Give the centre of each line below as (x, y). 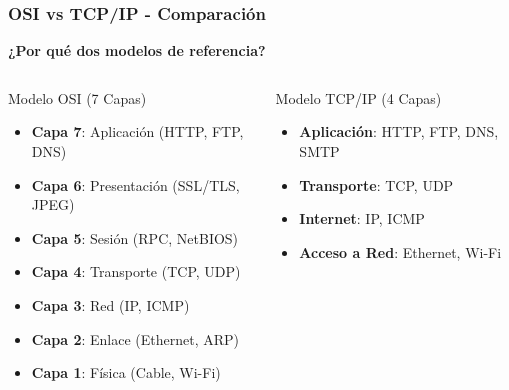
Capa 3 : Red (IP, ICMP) (110, 304)
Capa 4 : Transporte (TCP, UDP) (136, 271)
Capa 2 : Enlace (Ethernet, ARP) (135, 338)
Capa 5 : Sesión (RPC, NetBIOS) (135, 237)
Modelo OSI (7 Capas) (77, 97)
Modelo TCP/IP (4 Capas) (358, 97)
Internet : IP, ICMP (362, 218)
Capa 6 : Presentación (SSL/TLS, (135, 184)
